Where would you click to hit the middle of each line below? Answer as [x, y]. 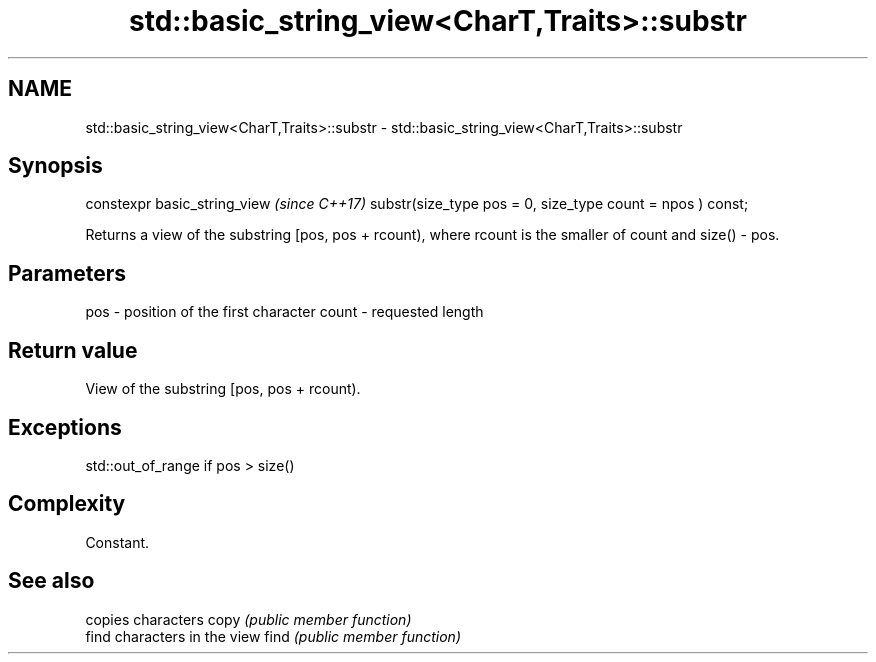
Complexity [67, 504]
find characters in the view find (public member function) [273, 636]
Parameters [67, 273]
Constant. [117, 542]
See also [51, 581]
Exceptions [65, 427]
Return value [73, 350]
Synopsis [55, 166]
